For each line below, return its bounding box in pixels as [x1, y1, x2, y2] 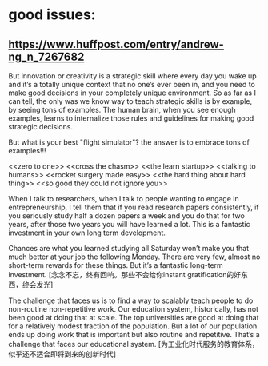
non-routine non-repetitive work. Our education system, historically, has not [8, 304, 258, 313]
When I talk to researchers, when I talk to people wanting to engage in [8, 194, 239, 203]
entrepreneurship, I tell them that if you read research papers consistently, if [8, 202, 259, 212]
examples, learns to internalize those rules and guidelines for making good [8, 113, 254, 123]
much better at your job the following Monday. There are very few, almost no [8, 252, 261, 261]
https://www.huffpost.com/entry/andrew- [8, 38, 224, 51]
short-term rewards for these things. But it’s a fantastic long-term [8, 261, 224, 269]
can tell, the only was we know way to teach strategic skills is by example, [8, 97, 253, 105]
